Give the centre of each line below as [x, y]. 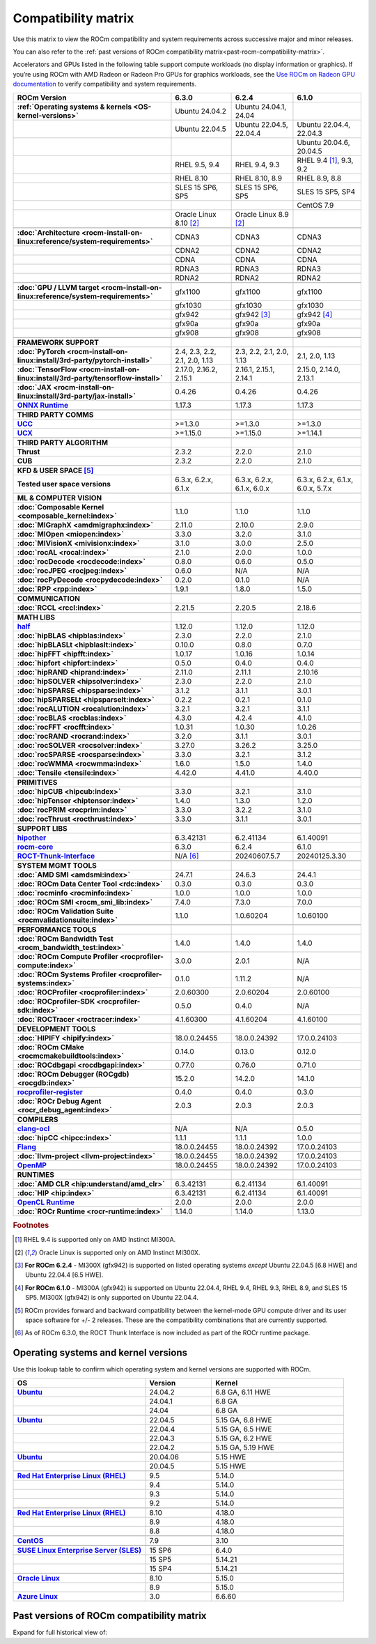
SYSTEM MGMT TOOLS [57, 866]
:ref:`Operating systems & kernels [75, 107]
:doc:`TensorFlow [47, 369]
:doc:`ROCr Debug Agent [59, 1101]
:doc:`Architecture [48, 232]
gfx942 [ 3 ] [253, 314]
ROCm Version [42, 98]
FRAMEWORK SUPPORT [58, 342]
